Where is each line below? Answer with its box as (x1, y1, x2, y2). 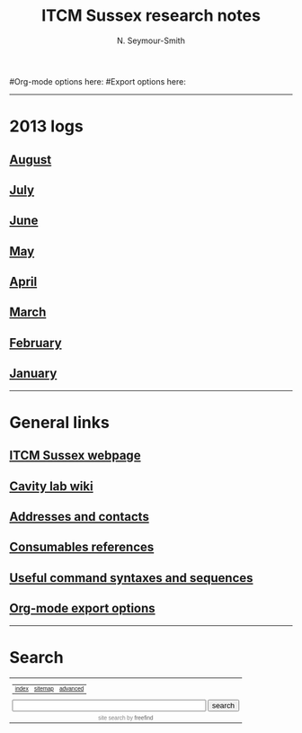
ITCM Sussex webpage (9, 448, 141, 463)
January (9, 366, 58, 381)
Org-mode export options (9, 601, 155, 616)
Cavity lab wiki (9, 478, 93, 494)
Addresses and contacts (9, 509, 150, 524)
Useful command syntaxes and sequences (9, 570, 253, 586)
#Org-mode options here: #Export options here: (9, 76, 187, 86)
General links (9, 412, 110, 433)
